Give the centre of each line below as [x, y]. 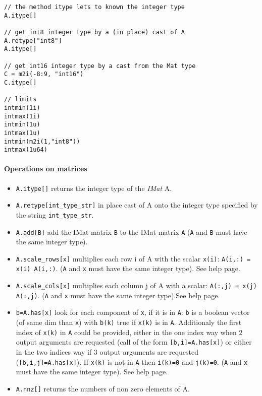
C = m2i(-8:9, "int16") [44, 74]
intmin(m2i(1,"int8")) [42, 141]
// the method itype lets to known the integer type [94, 7]
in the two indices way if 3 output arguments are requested [107, 352]
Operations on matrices [46, 169]
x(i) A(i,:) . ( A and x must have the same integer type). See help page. [128, 268]
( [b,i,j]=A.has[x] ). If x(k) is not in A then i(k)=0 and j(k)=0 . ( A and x [132, 361]
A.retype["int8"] [33, 41]
